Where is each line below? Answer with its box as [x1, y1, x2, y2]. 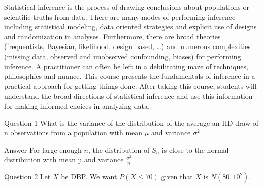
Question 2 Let [4, 171, 51, 182]
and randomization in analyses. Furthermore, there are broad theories [4, 31, 221, 41]
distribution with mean [4, 154, 76, 165]
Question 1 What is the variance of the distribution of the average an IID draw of [4, 117, 259, 128]
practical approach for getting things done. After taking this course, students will [4, 80, 257, 91]
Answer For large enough [4, 144, 82, 155]
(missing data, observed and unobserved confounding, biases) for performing [4, 51, 241, 61]
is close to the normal [161, 144, 229, 155]
